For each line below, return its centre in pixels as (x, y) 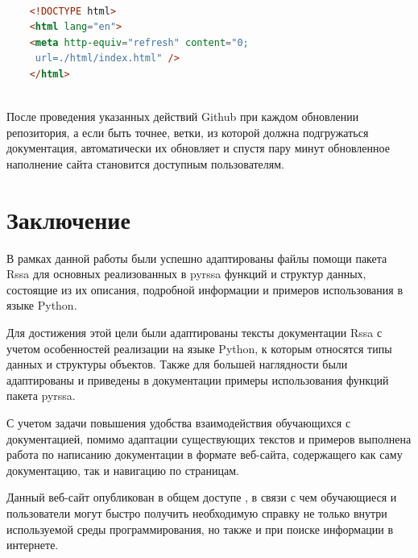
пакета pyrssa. (41, 396)
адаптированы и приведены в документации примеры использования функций (198, 379)
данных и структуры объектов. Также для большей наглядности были (177, 364)
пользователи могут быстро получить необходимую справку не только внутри (197, 512)
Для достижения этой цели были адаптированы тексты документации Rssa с (195, 333)
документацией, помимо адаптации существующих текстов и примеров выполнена (209, 438)
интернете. (33, 545)
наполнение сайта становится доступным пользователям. (145, 163)
